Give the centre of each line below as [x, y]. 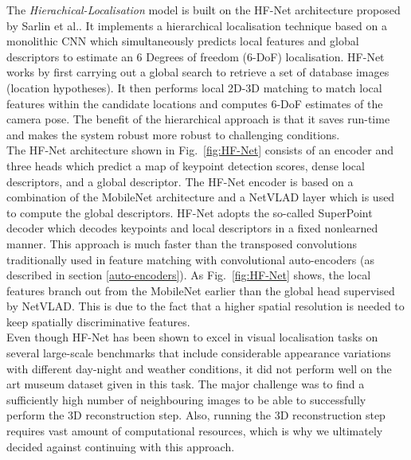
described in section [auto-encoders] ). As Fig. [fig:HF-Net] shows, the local [189, 275]
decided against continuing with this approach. [121, 446]
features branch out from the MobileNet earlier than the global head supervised [201, 290]
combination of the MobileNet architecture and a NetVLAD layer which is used [201, 197]
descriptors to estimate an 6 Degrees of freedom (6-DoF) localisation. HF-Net [196, 56]
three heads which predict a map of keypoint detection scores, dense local [186, 165]
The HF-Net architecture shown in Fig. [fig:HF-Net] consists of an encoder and [200, 150]
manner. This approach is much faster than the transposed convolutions [182, 243]
